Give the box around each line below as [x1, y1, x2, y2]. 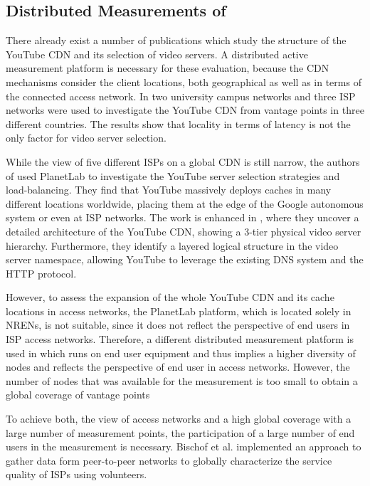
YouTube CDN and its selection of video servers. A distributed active [6, 46, 308, 61]
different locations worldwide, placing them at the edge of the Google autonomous [6, 196, 364, 211]
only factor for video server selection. [6, 130, 166, 145]
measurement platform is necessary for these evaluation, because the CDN [6, 60, 329, 75]
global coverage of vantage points [6, 387, 150, 402]
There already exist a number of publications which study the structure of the [6, 33, 347, 48]
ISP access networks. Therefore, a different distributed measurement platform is [6, 332, 354, 347]
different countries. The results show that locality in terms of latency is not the [6, 116, 351, 131]
